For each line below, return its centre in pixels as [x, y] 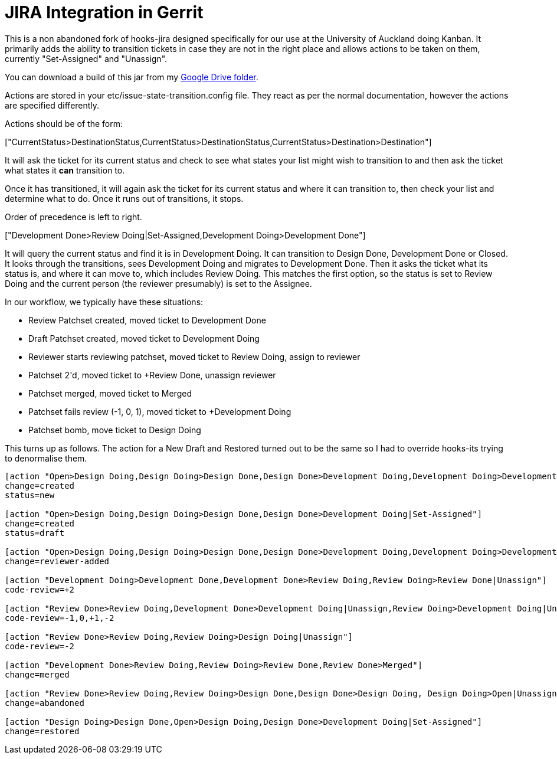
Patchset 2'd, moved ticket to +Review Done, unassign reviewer [152, 375]
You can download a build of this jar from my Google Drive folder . [132, 77]
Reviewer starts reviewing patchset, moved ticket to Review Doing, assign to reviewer [194, 356]
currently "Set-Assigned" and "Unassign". [86, 58]
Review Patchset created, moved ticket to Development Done [147, 320]
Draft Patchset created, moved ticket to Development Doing [144, 338]
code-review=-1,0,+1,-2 [60, 618]
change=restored [42, 731]
